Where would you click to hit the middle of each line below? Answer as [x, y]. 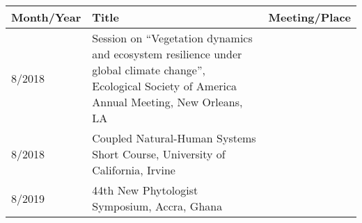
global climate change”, [149, 70]
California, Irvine [134, 170]
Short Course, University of [159, 154]
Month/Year [46, 17]
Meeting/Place [309, 17]
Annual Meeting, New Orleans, [167, 102]
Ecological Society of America [165, 86]
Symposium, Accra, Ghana [157, 206]
